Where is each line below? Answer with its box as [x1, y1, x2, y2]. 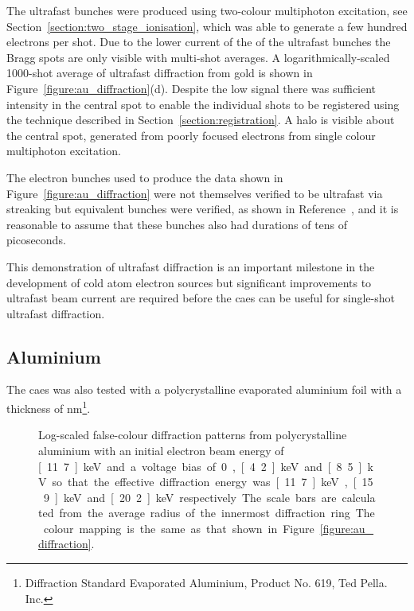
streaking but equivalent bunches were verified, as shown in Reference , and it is [6, 200, 399, 217]
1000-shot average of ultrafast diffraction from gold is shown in [6, 64, 313, 81]
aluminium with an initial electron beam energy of [38, 442, 284, 458]
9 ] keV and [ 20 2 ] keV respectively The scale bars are [43, 488, 337, 505]
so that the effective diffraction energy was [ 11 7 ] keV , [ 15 [52, 473, 373, 490]
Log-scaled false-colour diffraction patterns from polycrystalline [38, 426, 347, 443]
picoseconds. [6, 232, 66, 248]
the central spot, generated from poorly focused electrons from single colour [6, 126, 376, 143]
